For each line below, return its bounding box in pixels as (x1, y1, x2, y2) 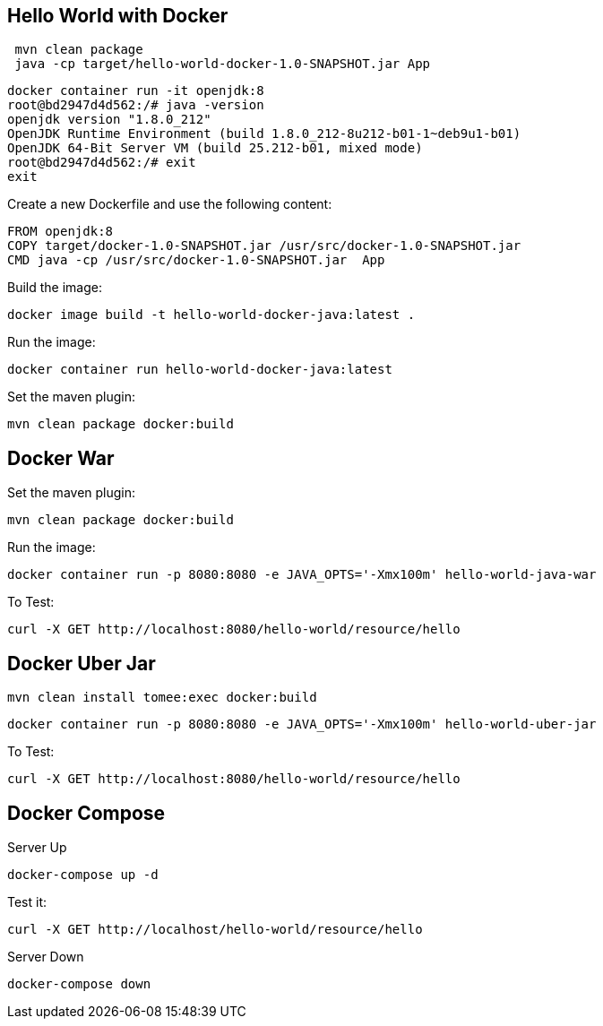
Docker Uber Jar (7, 651, 156, 675)
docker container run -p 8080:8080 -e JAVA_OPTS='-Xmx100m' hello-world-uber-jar (7, 717, 597, 732)
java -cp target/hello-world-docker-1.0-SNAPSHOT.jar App (14, 56, 431, 72)
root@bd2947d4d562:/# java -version (7, 98, 264, 113)
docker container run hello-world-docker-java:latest (7, 362, 392, 377)
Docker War (7, 446, 115, 470)
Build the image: (7, 280, 102, 296)
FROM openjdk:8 (7, 224, 114, 239)
